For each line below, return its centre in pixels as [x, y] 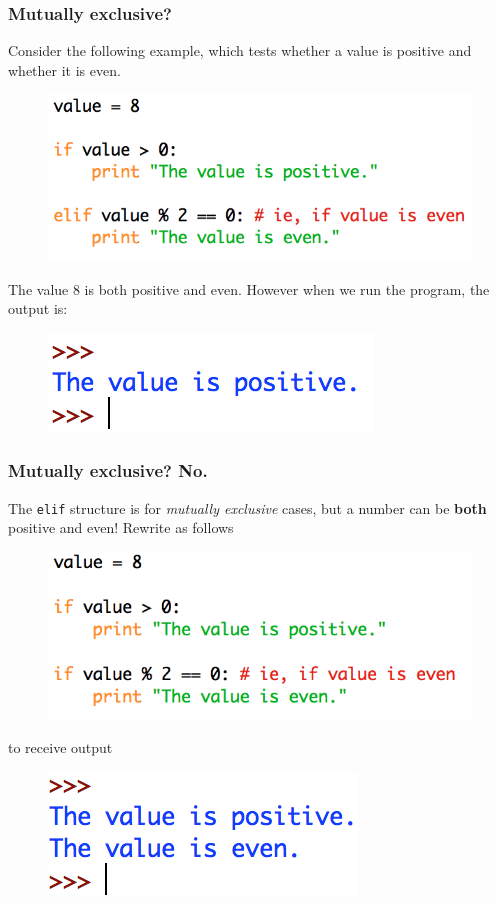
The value [38, 288]
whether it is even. [64, 69]
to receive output [60, 747]
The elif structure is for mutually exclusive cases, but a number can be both [247, 507]
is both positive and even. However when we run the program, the [287, 288]
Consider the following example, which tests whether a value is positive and [240, 50]
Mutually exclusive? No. [108, 470]
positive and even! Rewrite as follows [121, 527]
